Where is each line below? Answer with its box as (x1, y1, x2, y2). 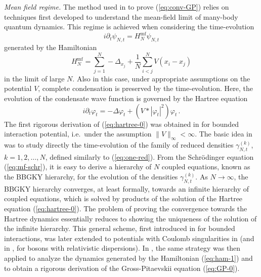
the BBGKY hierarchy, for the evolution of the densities (4, 171, 178, 181)
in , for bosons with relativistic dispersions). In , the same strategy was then (4, 243, 241, 253)
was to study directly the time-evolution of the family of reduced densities (4, 139, 234, 150)
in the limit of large (4, 73, 65, 83)
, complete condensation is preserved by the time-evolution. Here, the (38, 83, 253, 94)
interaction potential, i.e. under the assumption (4, 128, 152, 139)
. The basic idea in (195, 128, 252, 139)
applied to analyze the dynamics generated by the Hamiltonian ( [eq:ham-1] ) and (4, 252, 253, 263)
